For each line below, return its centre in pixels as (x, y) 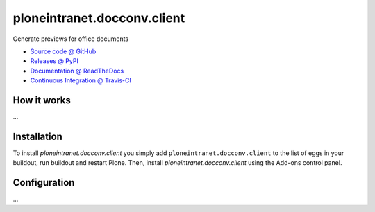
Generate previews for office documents (71, 39)
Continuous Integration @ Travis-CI (81, 80)
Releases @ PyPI (55, 61)
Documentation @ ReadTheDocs (77, 71)
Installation (37, 136)
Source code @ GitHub (63, 51)
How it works (42, 100)
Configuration (44, 183)
